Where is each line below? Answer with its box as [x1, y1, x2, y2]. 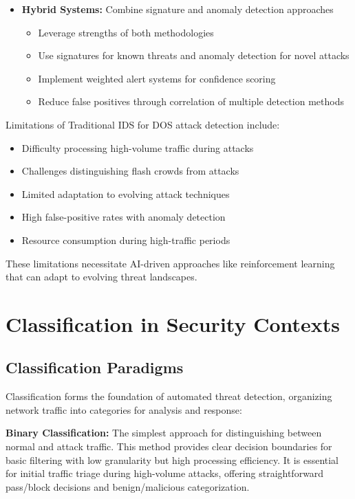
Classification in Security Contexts [6, 309, 341, 337]
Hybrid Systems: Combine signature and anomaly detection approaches [21, 2, 334, 16]
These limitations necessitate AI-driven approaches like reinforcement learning [6, 256, 335, 270]
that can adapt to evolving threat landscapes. [6, 269, 197, 284]
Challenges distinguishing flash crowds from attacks [21, 164, 239, 178]
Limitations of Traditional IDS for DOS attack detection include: [6, 117, 280, 131]
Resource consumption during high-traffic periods [21, 232, 230, 247]
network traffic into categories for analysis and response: [6, 402, 242, 417]
